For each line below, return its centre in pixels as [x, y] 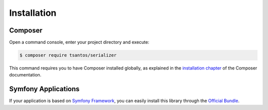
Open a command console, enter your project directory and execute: [79, 42]
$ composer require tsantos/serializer [68, 55]
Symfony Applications [44, 89]
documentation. [25, 75]
